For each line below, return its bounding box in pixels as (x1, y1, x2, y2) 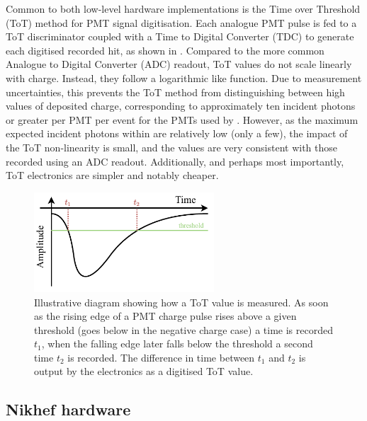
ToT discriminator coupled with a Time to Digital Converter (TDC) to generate (6, 29, 354, 44)
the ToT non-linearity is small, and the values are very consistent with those (6, 139, 337, 154)
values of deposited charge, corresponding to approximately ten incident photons (6, 98, 356, 113)
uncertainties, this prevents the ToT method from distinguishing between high (6, 84, 345, 99)
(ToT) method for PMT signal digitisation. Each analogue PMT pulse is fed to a (6, 15, 357, 30)
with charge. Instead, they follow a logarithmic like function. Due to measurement (6, 70, 362, 85)
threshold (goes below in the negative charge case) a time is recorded (34, 322, 333, 337)
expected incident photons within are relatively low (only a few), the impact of (6, 126, 348, 141)
